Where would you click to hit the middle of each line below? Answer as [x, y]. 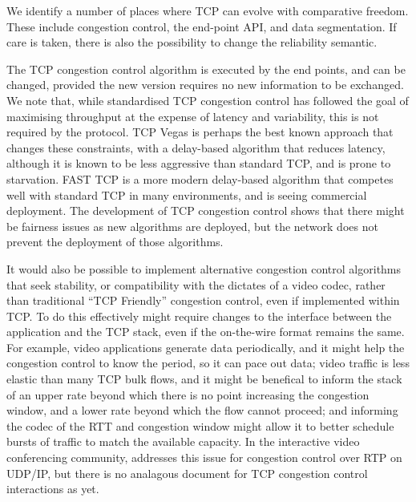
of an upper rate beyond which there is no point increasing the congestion [188, 394]
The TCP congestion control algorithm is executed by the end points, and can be [206, 69]
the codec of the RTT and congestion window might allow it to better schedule [200, 425]
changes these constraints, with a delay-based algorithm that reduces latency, [196, 147]
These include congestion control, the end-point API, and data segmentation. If [202, 26]
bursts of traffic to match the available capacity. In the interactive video [183, 441]
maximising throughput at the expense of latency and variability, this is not [193, 116]
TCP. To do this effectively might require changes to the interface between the [199, 316]
